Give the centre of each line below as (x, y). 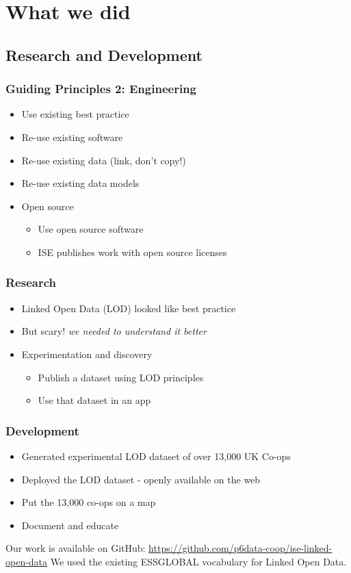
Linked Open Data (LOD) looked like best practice (129, 308)
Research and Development (104, 54)
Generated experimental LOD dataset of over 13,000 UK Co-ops (156, 456)
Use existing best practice (75, 114)
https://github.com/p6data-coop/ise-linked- (240, 548)
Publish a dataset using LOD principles (121, 377)
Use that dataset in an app (94, 400)
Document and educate (70, 525)
